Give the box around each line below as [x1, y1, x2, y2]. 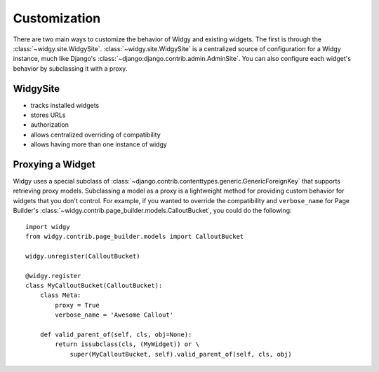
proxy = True [55, 301, 100, 309]
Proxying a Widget [13, 158, 96, 170]
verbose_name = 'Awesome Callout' [55, 311, 174, 319]
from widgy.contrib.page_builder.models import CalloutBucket [25, 233, 244, 241]
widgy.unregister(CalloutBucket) [25, 252, 140, 260]
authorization [30, 120, 69, 129]
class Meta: [39, 291, 81, 299]
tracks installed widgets [30, 101, 100, 109]
